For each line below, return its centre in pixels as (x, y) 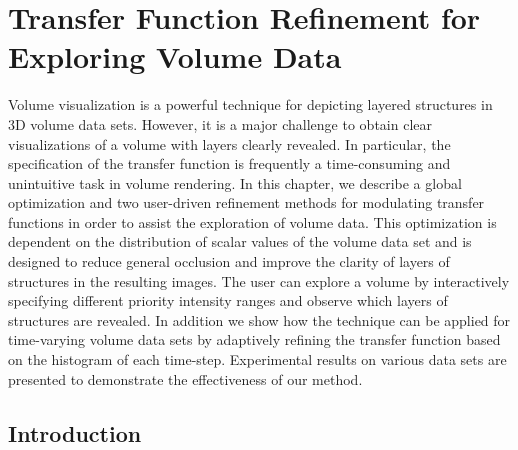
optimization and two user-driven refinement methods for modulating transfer (246, 202)
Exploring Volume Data (175, 56)
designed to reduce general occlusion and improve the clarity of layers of (229, 261)
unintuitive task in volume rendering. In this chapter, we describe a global (235, 182)
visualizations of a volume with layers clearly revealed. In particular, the (229, 143)
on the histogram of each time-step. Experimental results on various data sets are (257, 359)
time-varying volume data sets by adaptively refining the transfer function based (254, 339)
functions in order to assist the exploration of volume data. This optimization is (252, 221)
